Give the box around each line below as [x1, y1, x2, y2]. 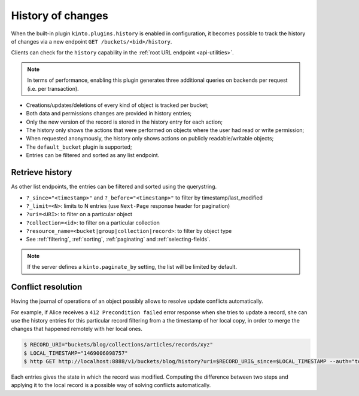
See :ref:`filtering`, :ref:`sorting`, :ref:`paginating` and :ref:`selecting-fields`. [26, 236, 211, 243]
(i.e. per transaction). [27, 85, 79, 92]
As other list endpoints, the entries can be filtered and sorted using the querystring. [11, 183, 217, 191]
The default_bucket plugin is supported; [26, 143, 132, 151]
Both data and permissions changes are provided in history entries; [26, 110, 192, 117]
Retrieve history [11, 167, 72, 177]
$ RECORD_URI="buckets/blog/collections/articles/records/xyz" [23, 341, 214, 348]
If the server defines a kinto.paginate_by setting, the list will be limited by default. [27, 263, 238, 271]
